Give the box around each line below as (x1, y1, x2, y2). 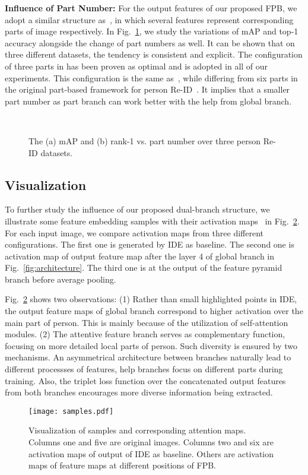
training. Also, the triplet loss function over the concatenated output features (5, 374, 286, 387)
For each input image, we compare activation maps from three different (5, 226, 263, 239)
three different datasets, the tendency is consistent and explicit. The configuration (5, 48, 303, 61)
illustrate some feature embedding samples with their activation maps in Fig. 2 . (5, 214, 300, 227)
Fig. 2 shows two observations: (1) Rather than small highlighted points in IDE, (5, 293, 297, 305)
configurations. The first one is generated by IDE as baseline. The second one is (5, 238, 294, 251)
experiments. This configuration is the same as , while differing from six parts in (5, 71, 298, 84)
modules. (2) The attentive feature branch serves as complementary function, (5, 328, 285, 340)
